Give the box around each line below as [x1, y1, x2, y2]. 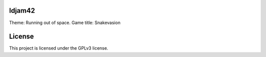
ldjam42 [9, 6, 35, 15]
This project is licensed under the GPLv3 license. [9, 45, 108, 51]
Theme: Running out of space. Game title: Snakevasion [9, 20, 121, 26]
